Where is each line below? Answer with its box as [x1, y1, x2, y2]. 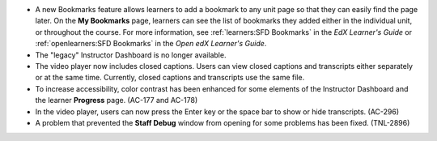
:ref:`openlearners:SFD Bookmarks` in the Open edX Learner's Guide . [35, 39, 267, 49]
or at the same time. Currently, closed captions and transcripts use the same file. [35, 73, 305, 83]
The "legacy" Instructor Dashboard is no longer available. [35, 49, 227, 60]
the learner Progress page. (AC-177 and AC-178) [35, 96, 198, 105]
